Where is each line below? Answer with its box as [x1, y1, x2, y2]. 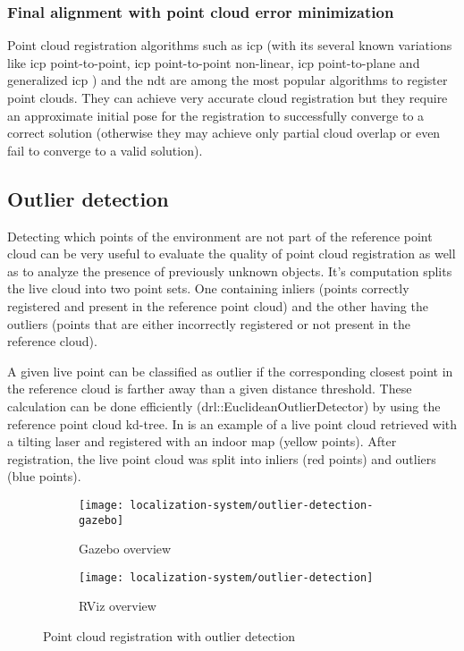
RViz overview [79, 596, 156, 615]
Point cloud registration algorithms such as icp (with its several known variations [7, 36, 452, 55]
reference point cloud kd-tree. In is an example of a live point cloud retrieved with [7, 414, 458, 433]
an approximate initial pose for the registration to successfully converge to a [7, 106, 425, 124]
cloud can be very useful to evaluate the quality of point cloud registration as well [7, 244, 456, 263]
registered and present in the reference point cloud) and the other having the [7, 296, 428, 315]
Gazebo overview [79, 539, 172, 558]
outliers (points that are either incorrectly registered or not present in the [7, 314, 410, 333]
